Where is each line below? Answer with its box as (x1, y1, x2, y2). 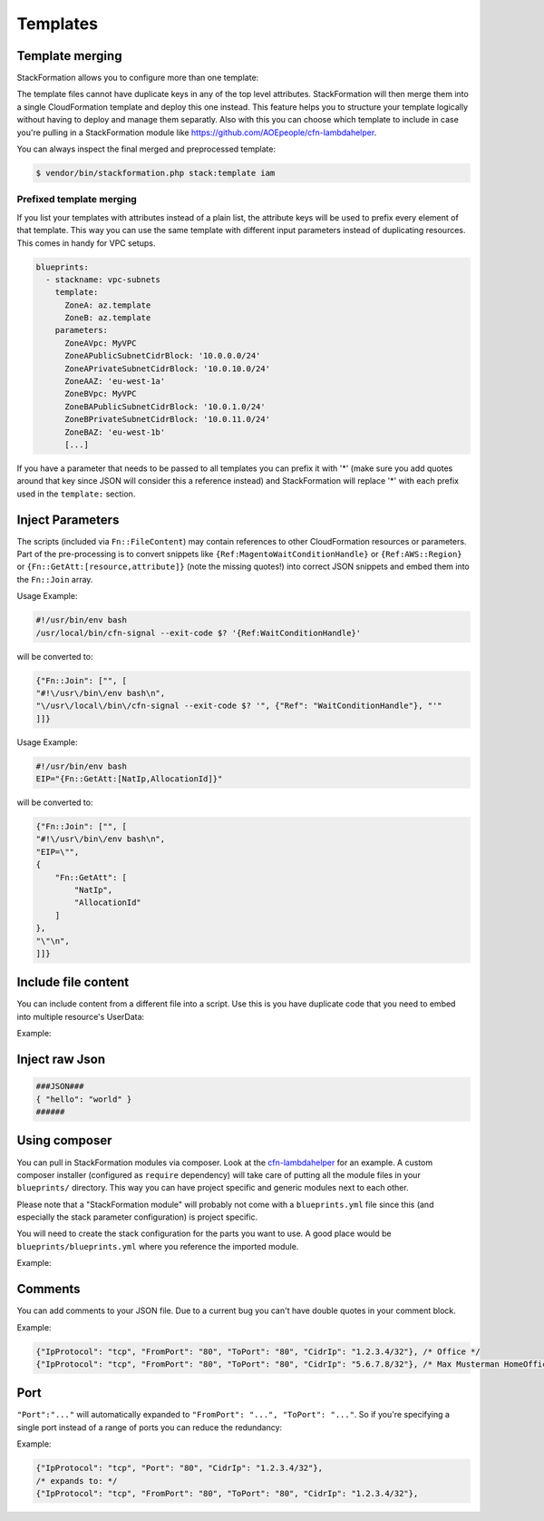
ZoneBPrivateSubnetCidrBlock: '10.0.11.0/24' (64, 414, 271, 425)
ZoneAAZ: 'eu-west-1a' (64, 377, 166, 387)
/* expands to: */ (35, 1476, 118, 1486)
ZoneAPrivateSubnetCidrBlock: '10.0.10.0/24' (64, 363, 271, 374)
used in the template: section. (16, 488, 136, 499)
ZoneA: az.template (64, 299, 151, 310)
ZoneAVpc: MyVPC (64, 338, 137, 348)
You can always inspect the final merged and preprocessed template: (16, 143, 277, 154)
